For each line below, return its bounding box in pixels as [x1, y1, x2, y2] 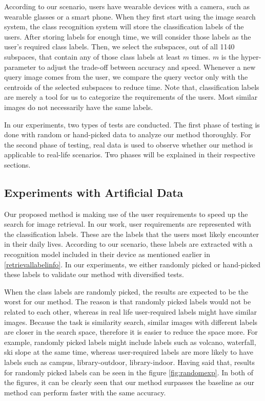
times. [191, 51, 211, 62]
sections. [4, 159, 31, 170]
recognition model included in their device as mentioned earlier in [4, 249, 210, 260]
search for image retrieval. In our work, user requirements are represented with [4, 218, 251, 229]
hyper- [241, 51, 261, 62]
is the [221, 51, 239, 62]
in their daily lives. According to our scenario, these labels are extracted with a [4, 239, 253, 249]
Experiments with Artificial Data [4, 184, 184, 200]
